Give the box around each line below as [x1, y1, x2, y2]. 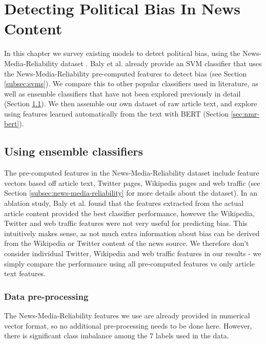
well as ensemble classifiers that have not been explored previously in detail [4, 88, 241, 99]
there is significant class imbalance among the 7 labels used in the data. [4, 330, 229, 341]
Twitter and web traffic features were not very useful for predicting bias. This [4, 218, 248, 228]
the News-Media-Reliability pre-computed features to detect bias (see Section [4, 68, 247, 79]
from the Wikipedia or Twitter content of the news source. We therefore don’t [4, 238, 249, 249]
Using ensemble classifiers [4, 143, 144, 159]
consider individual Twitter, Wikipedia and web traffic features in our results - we [4, 248, 261, 259]
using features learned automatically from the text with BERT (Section [4, 108, 229, 119]
